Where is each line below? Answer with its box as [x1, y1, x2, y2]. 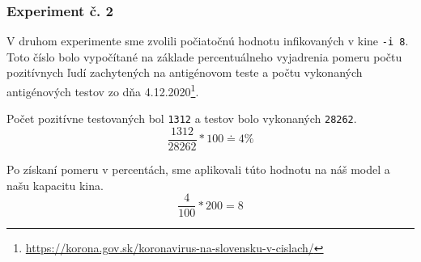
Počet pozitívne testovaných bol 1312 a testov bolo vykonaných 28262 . [6, 110, 357, 127]
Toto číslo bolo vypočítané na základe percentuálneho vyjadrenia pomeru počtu [6, 48, 402, 65]
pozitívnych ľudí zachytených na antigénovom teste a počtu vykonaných [6, 64, 363, 81]
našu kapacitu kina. [6, 176, 104, 193]
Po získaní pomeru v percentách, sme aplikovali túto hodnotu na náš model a [6, 161, 390, 178]
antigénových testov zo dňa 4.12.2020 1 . [6, 81, 199, 99]
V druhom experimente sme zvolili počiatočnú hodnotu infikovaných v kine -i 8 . [6, 32, 409, 49]
